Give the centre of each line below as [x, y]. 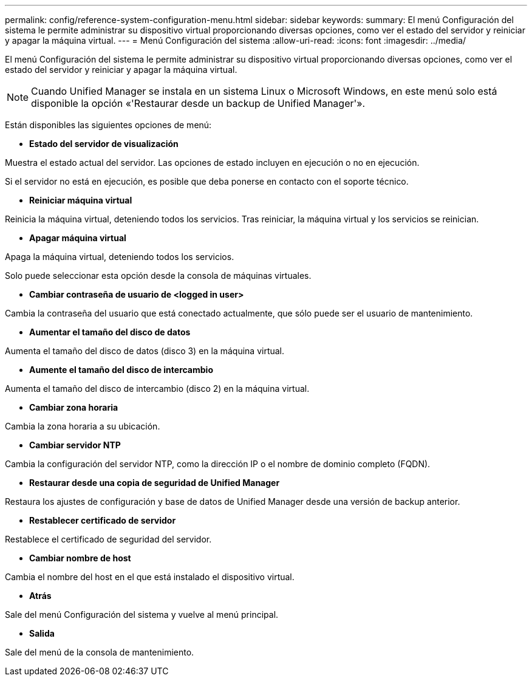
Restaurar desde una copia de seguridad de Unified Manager [155, 483]
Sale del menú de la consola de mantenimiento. [100, 652]
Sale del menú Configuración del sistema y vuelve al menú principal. [142, 614]
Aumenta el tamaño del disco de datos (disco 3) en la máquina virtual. [145, 351]
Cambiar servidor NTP [75, 445]
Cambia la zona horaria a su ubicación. [83, 426]
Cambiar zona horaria [74, 407]
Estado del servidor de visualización [104, 144]
